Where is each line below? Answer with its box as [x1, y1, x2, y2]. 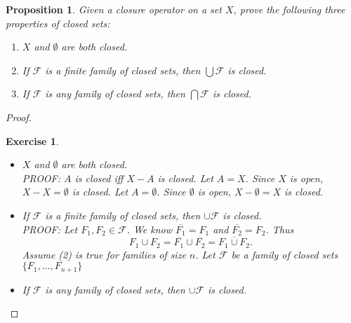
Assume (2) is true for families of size [22, 247, 186, 261]
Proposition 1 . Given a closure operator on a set [6, 2, 222, 16]
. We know [126, 221, 173, 236]
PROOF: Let [22, 221, 78, 236]
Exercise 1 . [6, 133, 59, 148]
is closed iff [74, 170, 124, 185]
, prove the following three [233, 2, 345, 16]
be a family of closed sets [231, 247, 338, 261]
